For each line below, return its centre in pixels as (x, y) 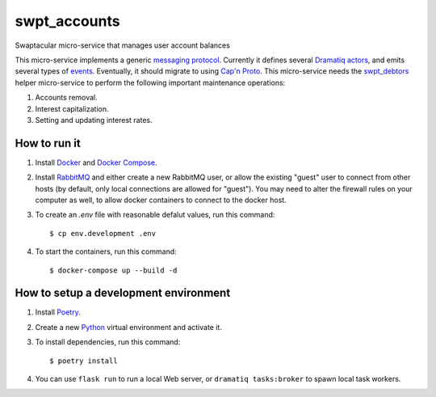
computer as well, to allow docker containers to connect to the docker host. (161, 200)
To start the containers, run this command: (106, 251)
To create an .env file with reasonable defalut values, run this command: (155, 215)
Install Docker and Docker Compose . (96, 163)
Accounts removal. (67, 98)
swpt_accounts (67, 21)
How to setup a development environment (123, 293)
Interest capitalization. (72, 108)
